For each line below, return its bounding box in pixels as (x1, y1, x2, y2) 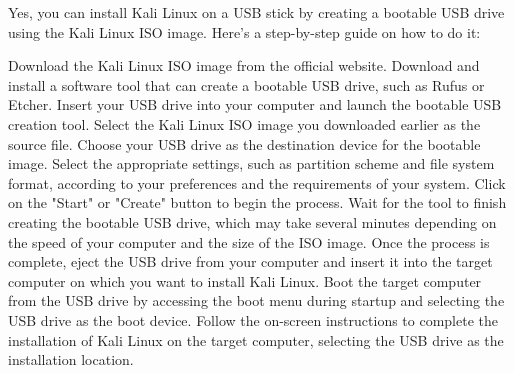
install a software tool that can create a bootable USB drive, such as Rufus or (8, 74, 485, 95)
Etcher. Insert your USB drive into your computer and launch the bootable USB (8, 94, 502, 115)
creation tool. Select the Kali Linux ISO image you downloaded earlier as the (8, 113, 481, 134)
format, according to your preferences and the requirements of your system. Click (8, 172, 506, 193)
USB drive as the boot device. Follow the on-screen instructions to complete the (8, 309, 498, 330)
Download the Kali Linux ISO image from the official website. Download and (8, 55, 480, 76)
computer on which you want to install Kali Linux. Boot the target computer (8, 270, 482, 291)
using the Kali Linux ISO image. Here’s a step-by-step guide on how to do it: (8, 21, 481, 42)
